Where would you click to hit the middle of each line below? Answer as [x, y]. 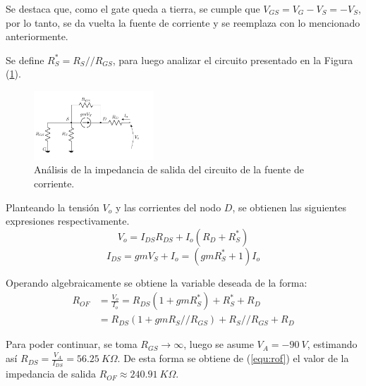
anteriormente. [37, 36]
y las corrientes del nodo [168, 207]
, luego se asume [219, 344]
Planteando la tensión [53, 207]
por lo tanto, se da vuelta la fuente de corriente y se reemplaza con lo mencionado [183, 22]
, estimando [332, 344]
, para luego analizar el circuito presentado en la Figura [233, 60]
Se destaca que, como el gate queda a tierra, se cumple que [133, 8]
